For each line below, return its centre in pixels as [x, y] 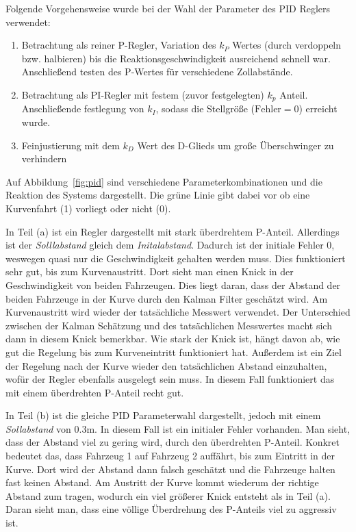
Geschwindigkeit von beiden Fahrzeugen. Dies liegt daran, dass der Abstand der [173, 284]
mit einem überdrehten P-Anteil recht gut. [95, 392]
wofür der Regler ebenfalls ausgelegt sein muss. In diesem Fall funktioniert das [170, 379]
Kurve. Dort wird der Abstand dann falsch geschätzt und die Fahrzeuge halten [170, 469]
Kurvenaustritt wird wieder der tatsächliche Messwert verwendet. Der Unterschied [178, 312]
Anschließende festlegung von [83, 109]
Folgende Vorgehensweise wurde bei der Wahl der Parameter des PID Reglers [168, 8]
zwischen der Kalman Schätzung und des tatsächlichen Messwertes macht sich [169, 325]
